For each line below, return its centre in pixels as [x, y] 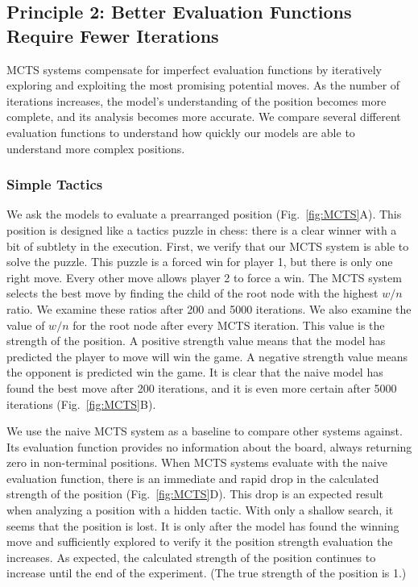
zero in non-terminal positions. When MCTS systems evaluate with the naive [197, 462]
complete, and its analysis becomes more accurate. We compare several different [204, 117]
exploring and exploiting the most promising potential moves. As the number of [203, 85]
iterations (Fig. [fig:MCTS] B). [81, 404]
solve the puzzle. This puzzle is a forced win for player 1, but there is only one [200, 262]
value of [26, 325]
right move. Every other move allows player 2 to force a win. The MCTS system [204, 277]
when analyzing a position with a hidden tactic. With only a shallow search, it [200, 510]
